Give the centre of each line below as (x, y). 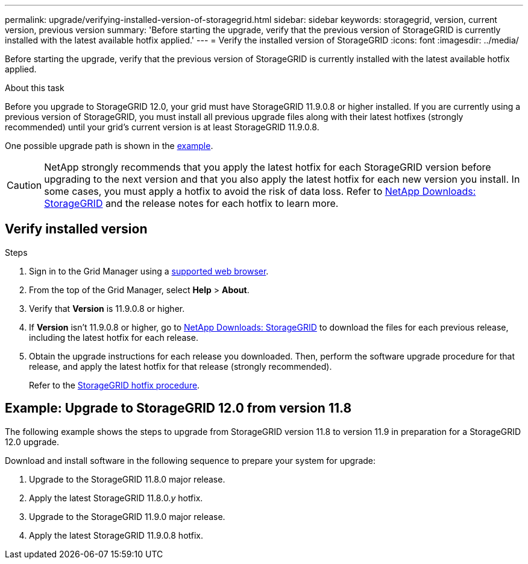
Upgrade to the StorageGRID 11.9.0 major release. (127, 516)
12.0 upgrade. (32, 442)
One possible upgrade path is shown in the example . (109, 146)
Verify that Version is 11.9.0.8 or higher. (107, 308)
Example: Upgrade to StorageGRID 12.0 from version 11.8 (178, 408)
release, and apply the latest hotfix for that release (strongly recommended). (181, 366)
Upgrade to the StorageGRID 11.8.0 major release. (127, 479)
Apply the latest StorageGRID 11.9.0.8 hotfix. (116, 535)
